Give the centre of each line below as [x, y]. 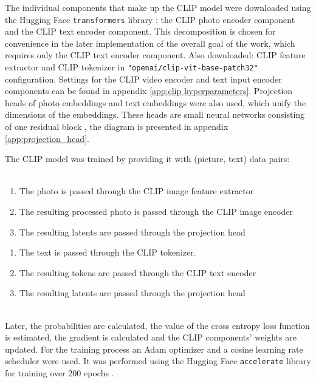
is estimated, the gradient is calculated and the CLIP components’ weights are [151, 337]
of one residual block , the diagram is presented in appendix [117, 127]
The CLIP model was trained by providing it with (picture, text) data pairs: [147, 159]
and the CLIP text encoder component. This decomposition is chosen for [140, 31]
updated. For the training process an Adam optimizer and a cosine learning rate [154, 349]
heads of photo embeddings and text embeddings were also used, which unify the [156, 102]
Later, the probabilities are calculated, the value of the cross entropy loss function [157, 325]
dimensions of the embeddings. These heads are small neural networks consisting [155, 114]
